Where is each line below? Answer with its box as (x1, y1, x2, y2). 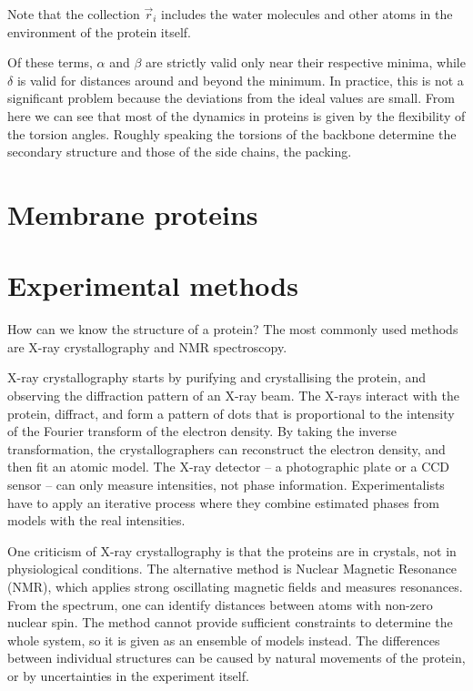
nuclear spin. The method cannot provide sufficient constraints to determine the (7, 613, 453, 632)
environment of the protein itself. (7, 22, 192, 41)
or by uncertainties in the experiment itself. (7, 666, 249, 685)
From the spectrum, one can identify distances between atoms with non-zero (7, 594, 433, 614)
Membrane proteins (7, 195, 258, 232)
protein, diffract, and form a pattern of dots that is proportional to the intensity (7, 403, 455, 422)
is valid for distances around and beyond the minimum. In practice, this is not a (16, 70, 464, 89)
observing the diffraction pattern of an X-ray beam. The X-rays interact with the (7, 386, 459, 405)
